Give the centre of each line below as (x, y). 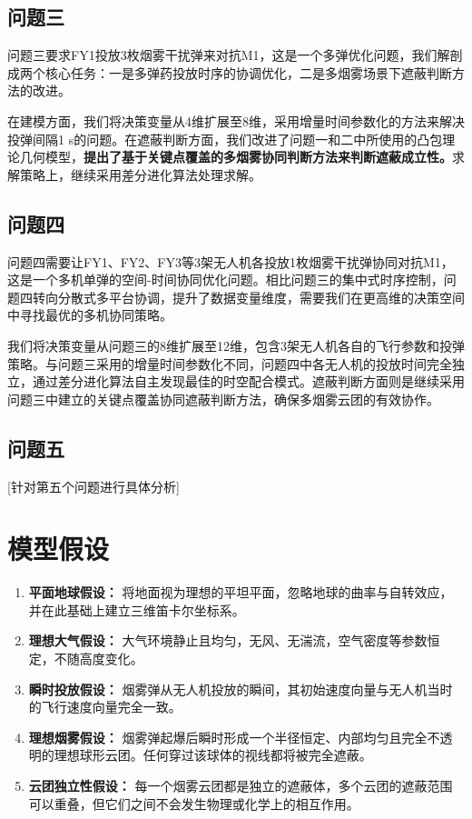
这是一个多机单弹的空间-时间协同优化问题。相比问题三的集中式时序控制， (226, 280)
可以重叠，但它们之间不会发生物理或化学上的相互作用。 (194, 803)
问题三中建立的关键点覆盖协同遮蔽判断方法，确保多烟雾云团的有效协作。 (223, 399)
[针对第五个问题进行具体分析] (93, 486)
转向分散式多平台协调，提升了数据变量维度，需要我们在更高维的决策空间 (248, 297)
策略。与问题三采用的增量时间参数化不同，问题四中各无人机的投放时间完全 (230, 363)
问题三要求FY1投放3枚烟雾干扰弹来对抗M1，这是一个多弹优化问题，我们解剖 (235, 55)
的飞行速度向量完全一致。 (105, 707)
